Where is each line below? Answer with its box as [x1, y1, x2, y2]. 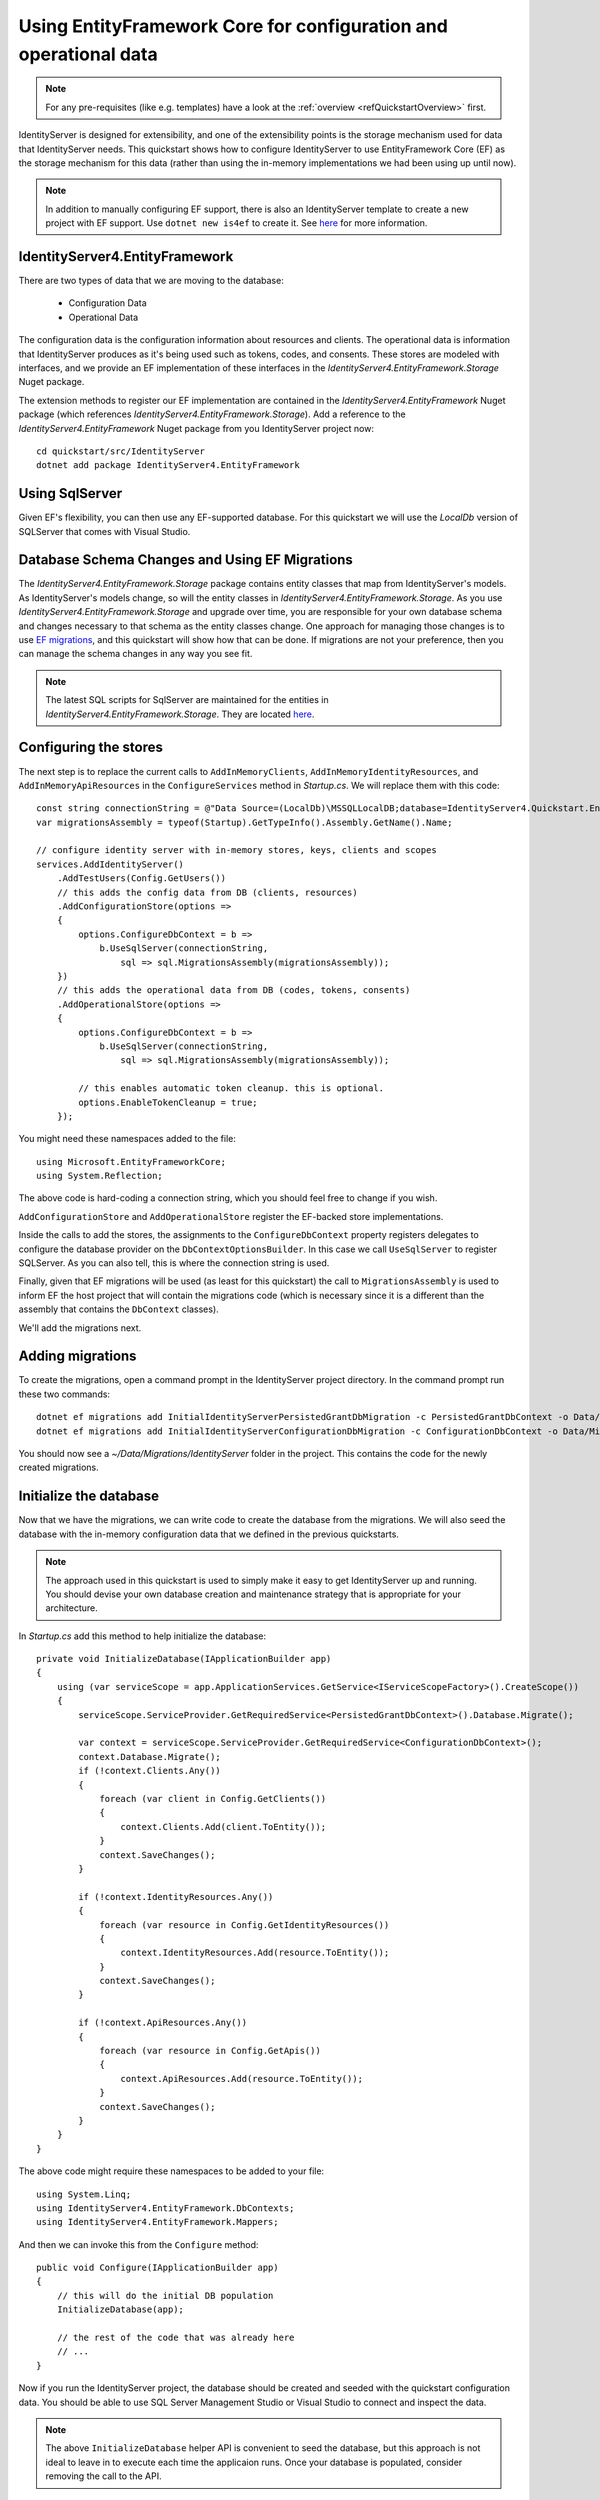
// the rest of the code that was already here [56, 2332, 295, 2344]
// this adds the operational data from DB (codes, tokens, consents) [56, 985, 411, 996]
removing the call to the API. [45, 2470, 162, 2482]
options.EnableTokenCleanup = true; [78, 1096, 259, 1108]
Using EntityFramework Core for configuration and [18, 15, 449, 37]
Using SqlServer [18, 485, 123, 502]
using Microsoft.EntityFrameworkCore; [36, 1156, 227, 1167]
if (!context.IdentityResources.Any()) [78, 1891, 274, 1902]
